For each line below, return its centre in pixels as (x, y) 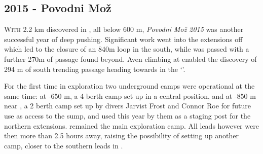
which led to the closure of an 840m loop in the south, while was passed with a (127, 49)
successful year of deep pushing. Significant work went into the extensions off (123, 39)
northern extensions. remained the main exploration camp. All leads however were (131, 125)
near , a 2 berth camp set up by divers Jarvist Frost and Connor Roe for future (127, 106)
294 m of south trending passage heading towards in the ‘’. (95, 69)
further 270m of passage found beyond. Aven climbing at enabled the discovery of (130, 59)
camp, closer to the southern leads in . (64, 145)
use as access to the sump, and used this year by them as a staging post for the (127, 115)
